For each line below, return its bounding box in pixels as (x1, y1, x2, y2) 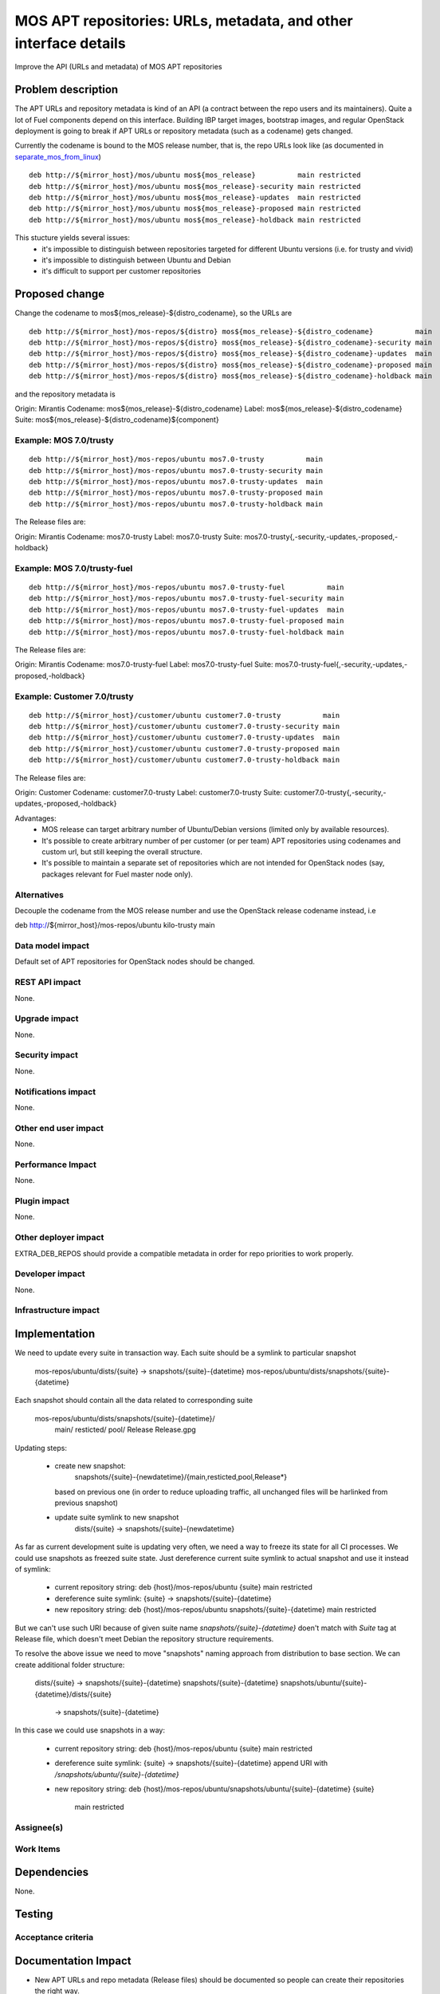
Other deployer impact (14, 1232, 104, 1243)
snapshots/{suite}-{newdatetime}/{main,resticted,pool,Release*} (74, 1472, 287, 1482)
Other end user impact (14, 1122, 104, 1133)
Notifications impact (14, 1086, 96, 1097)
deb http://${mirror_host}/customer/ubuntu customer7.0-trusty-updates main (29, 733, 340, 742)
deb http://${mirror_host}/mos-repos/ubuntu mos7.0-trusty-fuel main (29, 583, 344, 592)
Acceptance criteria (14, 1932, 94, 1943)
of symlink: (14, 1564, 51, 1574)
